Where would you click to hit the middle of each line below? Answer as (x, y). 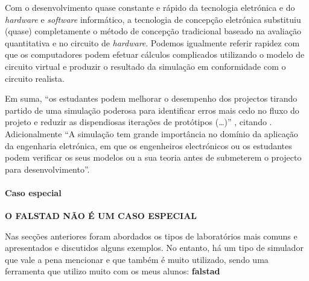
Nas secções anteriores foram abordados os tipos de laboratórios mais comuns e (151, 236)
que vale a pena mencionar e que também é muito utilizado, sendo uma (137, 259)
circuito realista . (35, 78)
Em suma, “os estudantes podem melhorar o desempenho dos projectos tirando (151, 98)
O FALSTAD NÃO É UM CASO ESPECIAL (101, 216)
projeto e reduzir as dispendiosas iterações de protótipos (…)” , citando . (139, 122)
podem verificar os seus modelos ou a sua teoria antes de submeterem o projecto (153, 157)
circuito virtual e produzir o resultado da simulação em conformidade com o (145, 66)
